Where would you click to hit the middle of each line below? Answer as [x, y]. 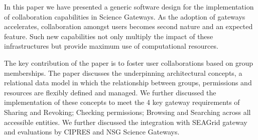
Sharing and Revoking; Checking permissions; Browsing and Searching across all [127, 112]
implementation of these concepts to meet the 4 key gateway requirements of [122, 102]
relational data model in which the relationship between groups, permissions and [128, 83]
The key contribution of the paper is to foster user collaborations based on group [129, 62]
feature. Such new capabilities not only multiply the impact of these [109, 36]
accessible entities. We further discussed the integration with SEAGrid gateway [126, 122]
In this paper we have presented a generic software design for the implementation [129, 7]
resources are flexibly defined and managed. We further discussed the [110, 92]
